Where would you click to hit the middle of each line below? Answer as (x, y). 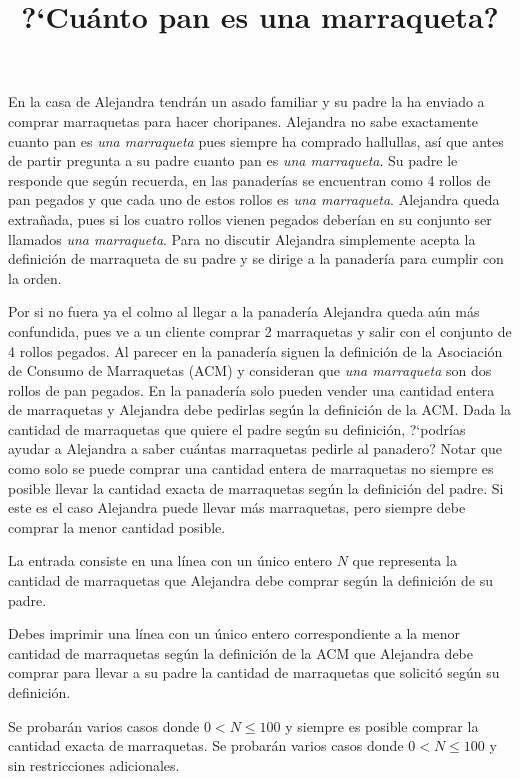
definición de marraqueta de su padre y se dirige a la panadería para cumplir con (256, 258)
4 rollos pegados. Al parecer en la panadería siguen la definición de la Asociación (255, 350)
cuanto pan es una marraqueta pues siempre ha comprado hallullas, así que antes (256, 140)
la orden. (35, 277)
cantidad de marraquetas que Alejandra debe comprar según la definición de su (250, 580)
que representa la (404, 560)
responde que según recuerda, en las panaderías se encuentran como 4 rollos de (249, 179)
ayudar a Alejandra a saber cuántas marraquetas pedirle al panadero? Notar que (255, 448)
